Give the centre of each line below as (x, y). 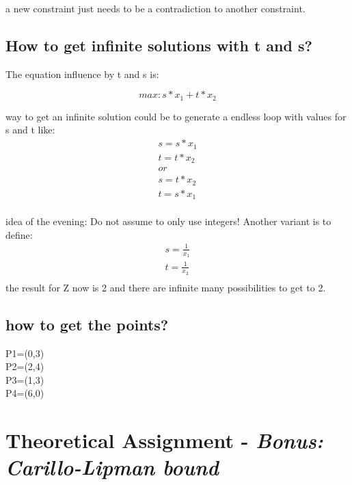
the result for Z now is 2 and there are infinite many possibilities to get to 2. (166, 287)
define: (19, 234)
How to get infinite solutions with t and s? (159, 45)
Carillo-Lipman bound (112, 467)
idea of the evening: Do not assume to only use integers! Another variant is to (168, 221)
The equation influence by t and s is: (82, 74)
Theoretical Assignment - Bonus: (164, 441)
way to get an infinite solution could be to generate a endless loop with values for (176, 116)
